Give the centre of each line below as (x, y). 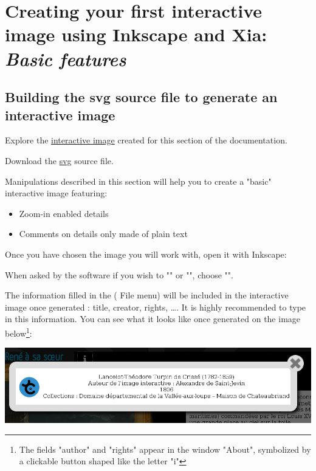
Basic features (66, 58)
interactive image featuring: (56, 193)
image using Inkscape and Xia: (136, 34)
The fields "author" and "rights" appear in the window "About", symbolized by (165, 449)
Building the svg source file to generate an (141, 97)
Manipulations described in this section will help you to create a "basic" (138, 181)
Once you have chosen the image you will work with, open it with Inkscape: (146, 254)
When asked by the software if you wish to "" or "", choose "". (119, 274)
